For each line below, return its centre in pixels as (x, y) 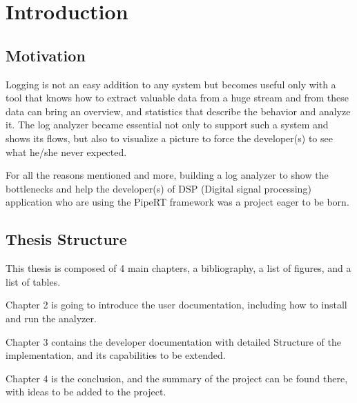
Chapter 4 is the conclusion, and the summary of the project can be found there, (177, 378)
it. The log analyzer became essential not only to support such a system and (167, 125)
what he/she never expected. (66, 151)
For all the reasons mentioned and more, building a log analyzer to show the (167, 175)
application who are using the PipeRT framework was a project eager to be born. (177, 202)
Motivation (46, 55)
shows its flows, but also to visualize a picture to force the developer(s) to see (169, 138)
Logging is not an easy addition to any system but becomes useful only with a (171, 84)
